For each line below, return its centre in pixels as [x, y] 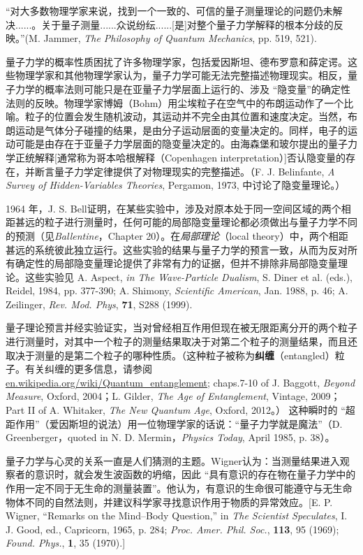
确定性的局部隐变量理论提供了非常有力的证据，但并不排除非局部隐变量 [176, 263]
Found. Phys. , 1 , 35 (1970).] [66, 543]
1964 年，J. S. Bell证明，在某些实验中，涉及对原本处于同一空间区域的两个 [173, 208]
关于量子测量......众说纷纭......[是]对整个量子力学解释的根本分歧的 [187, 24]
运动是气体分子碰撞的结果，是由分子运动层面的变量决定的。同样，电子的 [181, 130]
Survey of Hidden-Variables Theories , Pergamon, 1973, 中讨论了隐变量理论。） [176, 185]
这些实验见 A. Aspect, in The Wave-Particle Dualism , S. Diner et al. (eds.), [188, 276]
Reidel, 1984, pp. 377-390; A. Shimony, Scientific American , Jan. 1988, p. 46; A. [177, 290]
